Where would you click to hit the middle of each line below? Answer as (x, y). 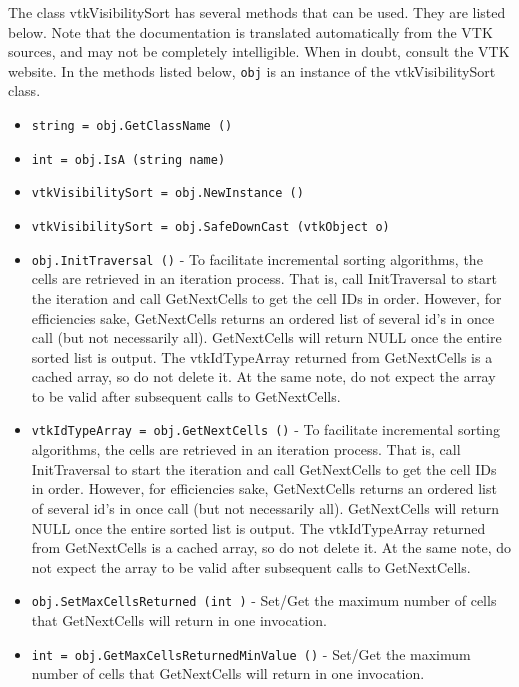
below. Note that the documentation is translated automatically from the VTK (250, 31)
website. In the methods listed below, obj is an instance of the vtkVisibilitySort (252, 70)
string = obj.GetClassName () (132, 126)
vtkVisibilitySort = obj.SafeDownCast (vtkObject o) (210, 227)
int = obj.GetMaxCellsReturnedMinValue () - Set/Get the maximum (251, 653)
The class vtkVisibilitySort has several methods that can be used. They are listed (257, 12)
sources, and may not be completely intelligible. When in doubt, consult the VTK (259, 51)
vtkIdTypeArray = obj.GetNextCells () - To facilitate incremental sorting (266, 429)
